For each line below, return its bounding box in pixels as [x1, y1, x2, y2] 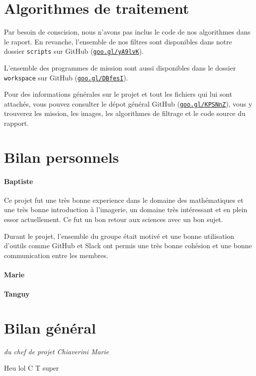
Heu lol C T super [4, 363, 59, 373]
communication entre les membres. [4, 250, 109, 260]
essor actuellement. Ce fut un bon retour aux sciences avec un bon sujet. [4, 214, 223, 225]
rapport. [4, 118, 29, 128]
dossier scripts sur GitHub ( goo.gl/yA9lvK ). [4, 46, 144, 56]
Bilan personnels [4, 147, 119, 167]
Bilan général [4, 317, 96, 338]
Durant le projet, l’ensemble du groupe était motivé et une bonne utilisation [4, 230, 234, 241]
